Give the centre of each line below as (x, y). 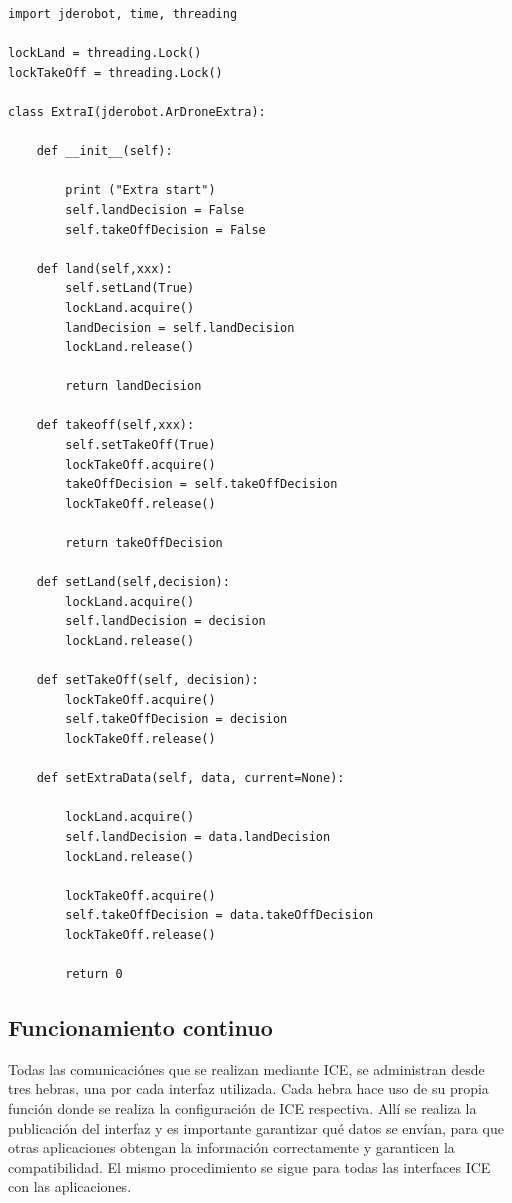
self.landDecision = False (155, 209)
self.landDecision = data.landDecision (198, 836)
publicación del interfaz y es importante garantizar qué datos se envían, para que (256, 1127)
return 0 (94, 974)
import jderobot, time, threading (123, 14)
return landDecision (133, 386)
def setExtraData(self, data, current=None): (190, 778)
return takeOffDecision (144, 543)
